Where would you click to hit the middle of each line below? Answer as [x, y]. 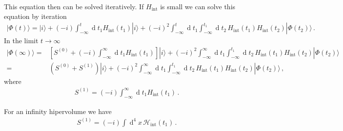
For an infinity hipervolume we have [58, 111]
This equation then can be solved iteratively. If [74, 6]
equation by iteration [35, 16]
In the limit [21, 41]
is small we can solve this [198, 6]
